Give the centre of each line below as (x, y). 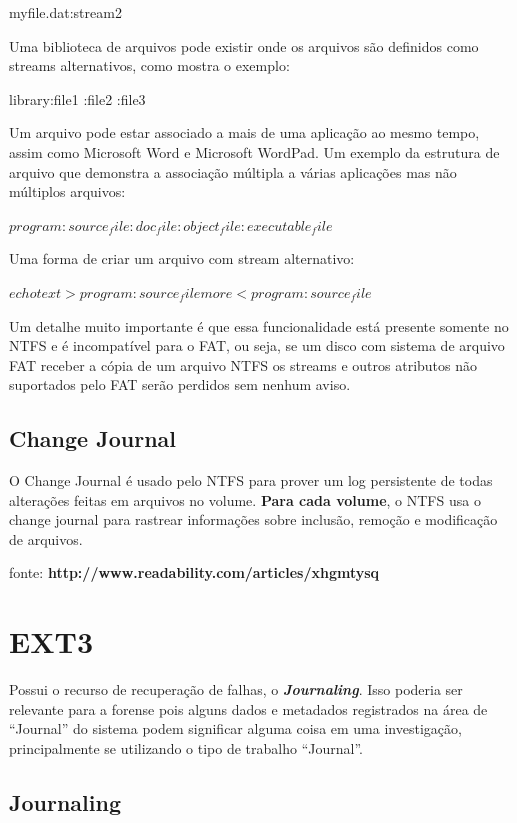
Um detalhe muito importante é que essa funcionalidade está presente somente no (259, 325)
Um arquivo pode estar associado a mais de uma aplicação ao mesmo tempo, (244, 132)
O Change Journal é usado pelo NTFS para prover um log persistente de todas (251, 480)
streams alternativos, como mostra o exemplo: (149, 65)
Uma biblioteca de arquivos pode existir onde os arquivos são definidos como (244, 45)
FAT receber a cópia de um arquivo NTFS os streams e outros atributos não (243, 364)
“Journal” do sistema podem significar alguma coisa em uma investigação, (235, 728)
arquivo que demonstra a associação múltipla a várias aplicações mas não (233, 171)
